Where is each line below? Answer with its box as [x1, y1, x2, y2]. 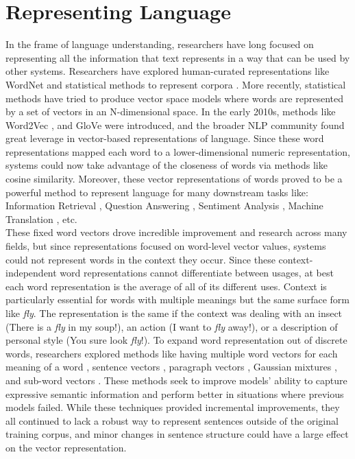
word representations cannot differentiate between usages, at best [60, 266, 334, 280]
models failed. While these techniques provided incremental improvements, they [5, 400, 340, 414]
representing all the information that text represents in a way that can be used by [5, 50, 350, 64]
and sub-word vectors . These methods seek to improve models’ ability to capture [5, 373, 347, 387]
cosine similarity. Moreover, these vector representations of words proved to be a [5, 172, 343, 186]
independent [5, 266, 57, 280]
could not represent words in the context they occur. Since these [5, 252, 276, 266]
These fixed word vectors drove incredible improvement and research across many [5, 225, 347, 239]
